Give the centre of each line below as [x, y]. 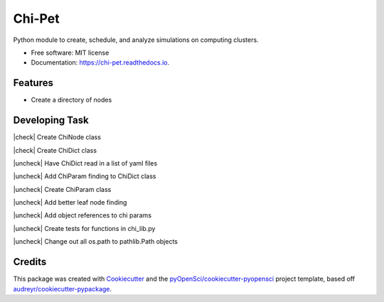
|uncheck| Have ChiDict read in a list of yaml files [85, 163]
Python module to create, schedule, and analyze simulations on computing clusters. [136, 40]
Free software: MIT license [70, 53]
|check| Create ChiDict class [55, 150]
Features [33, 83]
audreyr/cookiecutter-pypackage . [63, 288]
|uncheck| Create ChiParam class [62, 189]
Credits [30, 262]
